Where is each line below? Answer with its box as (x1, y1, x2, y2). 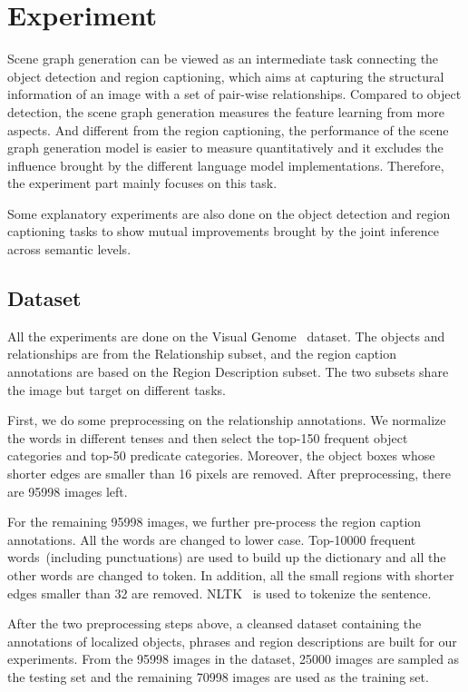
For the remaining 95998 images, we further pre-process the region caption (7, 512, 422, 531)
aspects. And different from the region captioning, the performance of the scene (7, 120, 449, 139)
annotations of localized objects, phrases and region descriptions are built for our (7, 631, 457, 650)
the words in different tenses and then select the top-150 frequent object (7, 428, 408, 447)
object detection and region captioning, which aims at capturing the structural (7, 66, 444, 85)
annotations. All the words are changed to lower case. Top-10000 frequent (7, 529, 416, 549)
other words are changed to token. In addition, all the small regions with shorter (7, 565, 454, 584)
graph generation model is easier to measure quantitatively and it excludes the (7, 138, 444, 157)
